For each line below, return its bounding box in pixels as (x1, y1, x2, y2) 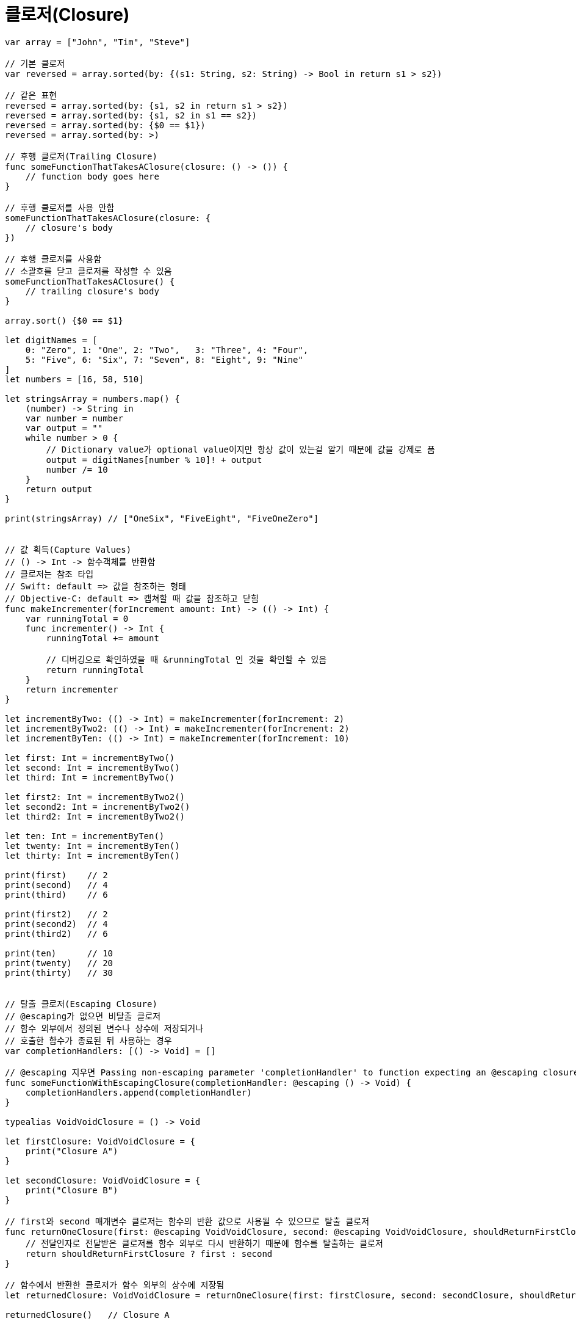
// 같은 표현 (5, 90, 57, 100)
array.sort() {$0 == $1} (5, 315, 123, 326)
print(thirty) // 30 (5, 967, 113, 978)
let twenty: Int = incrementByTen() (5, 840, 180, 851)
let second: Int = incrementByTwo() (5, 762, 180, 773)
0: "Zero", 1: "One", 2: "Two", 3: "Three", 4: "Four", (25, 344, 309, 355)
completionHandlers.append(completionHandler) (25, 1087, 252, 1097)
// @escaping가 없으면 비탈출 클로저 (5, 1011, 161, 1021)
